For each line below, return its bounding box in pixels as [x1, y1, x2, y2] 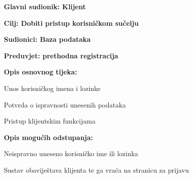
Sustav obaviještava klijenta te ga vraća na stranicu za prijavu [4, 164, 189, 175]
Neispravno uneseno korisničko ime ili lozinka [4, 148, 138, 159]
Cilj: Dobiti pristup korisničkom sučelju [4, 18, 139, 28]
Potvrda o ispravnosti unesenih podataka [4, 99, 126, 109]
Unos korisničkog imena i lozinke [4, 83, 101, 93]
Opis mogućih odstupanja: [4, 132, 93, 142]
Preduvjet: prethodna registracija [4, 50, 118, 60]
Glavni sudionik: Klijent [4, 1, 86, 11]
